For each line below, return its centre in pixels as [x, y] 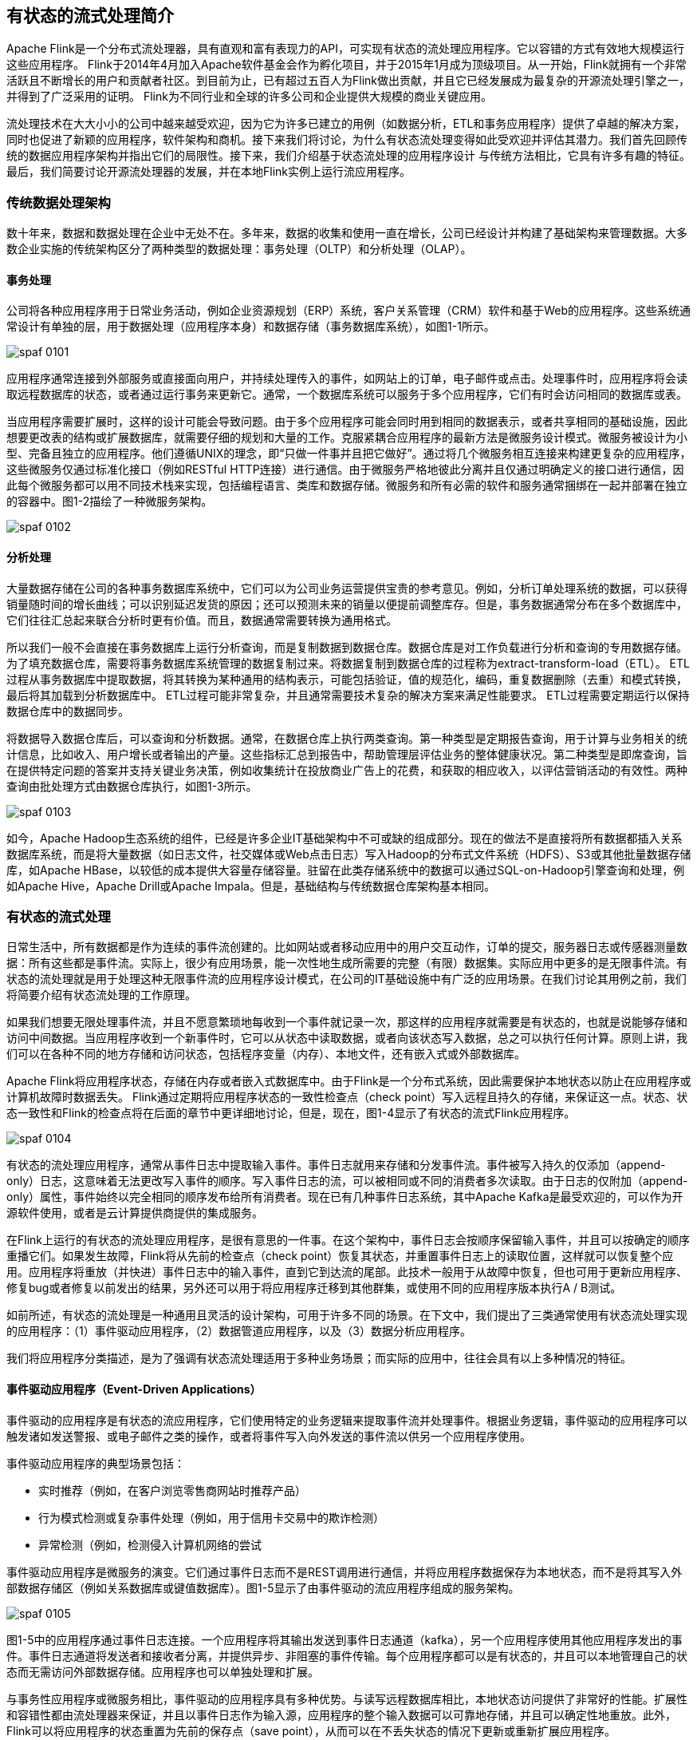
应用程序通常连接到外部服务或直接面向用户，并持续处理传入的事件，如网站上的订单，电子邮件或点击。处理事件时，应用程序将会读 [347, 379]
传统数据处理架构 [59, 202]
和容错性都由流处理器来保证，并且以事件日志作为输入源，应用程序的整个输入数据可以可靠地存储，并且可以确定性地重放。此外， [341, 1714]
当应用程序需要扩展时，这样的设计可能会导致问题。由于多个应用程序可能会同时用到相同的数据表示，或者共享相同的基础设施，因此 [347, 422]
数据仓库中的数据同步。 [68, 711]
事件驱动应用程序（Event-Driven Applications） [134, 1389]
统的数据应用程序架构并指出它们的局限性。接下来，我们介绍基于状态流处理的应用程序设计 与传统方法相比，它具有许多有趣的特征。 [348, 156]
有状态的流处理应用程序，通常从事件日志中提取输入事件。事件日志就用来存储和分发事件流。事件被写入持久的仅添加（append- [336, 1165]
